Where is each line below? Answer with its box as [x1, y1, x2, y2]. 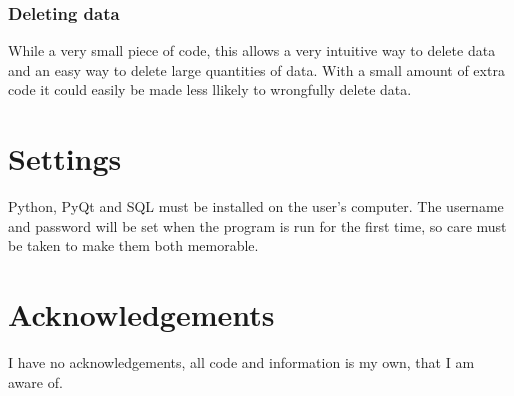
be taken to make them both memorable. [8, 235, 259, 256]
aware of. [8, 371, 63, 392]
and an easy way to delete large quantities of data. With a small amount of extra [8, 59, 505, 80]
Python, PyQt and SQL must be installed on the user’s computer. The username [8, 196, 504, 217]
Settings [8, 138, 122, 179]
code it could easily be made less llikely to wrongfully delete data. [8, 79, 412, 100]
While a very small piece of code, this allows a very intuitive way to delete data [8, 40, 496, 61]
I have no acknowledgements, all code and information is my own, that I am [8, 352, 475, 373]
